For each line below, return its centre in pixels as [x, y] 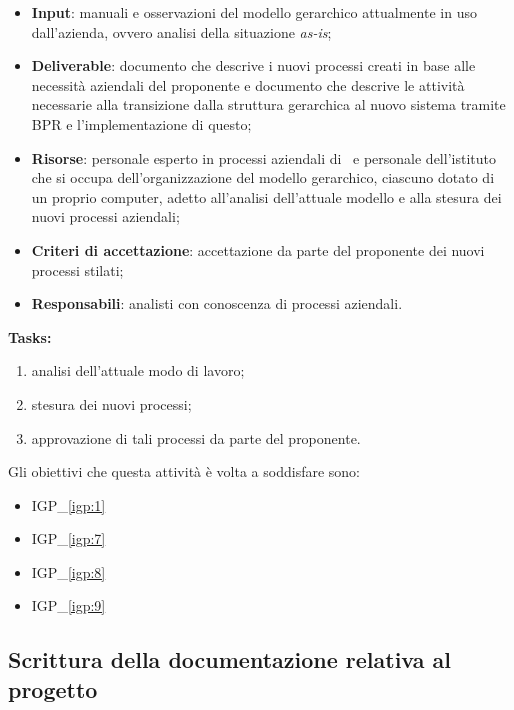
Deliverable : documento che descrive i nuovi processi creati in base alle [253, 65]
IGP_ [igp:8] [68, 571]
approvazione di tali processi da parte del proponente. [196, 437]
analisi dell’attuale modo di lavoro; [138, 370]
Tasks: [30, 336]
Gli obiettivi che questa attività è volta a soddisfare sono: [184, 471]
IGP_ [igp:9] [68, 605]
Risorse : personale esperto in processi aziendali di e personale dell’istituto [263, 157]
